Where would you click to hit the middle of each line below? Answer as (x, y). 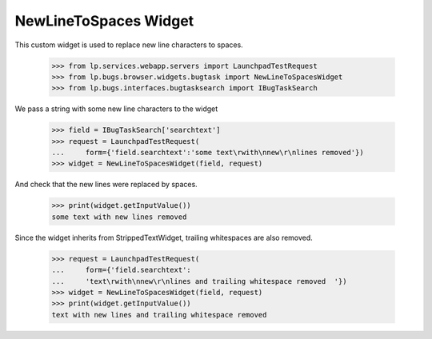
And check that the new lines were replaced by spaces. (106, 185)
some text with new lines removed (119, 217)
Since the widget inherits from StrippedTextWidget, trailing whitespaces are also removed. (164, 237)
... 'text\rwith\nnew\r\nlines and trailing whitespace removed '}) (199, 281)
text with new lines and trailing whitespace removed (159, 315)
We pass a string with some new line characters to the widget (116, 109)
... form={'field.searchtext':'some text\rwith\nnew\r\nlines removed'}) (208, 153)
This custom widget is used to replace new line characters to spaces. (129, 45)
